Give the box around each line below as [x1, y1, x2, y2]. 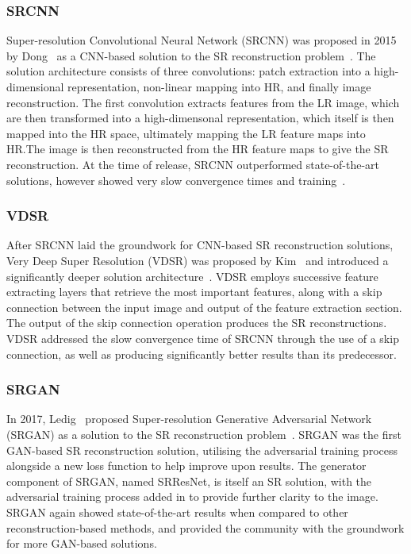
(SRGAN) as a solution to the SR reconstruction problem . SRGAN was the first [6, 425, 401, 442]
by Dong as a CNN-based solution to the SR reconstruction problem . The [6, 47, 376, 63]
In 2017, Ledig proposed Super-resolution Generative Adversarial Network [6, 410, 372, 427]
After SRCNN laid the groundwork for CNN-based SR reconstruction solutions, [6, 237, 394, 253]
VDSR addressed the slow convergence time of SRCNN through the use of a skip [6, 329, 399, 346]
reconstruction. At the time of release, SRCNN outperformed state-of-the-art [6, 156, 380, 172]
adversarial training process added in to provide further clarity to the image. [6, 488, 378, 505]
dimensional [6, 79, 64, 94]
